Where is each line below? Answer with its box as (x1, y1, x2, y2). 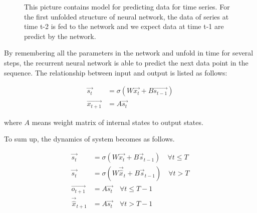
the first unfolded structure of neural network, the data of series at (24, 11, 229, 21)
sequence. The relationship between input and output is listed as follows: (4, 67, 227, 77)
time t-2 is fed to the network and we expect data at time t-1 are (24, 21, 224, 31)
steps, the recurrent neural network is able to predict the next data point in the (4, 57, 248, 67)
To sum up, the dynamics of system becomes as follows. (4, 133, 175, 144)
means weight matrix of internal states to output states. (32, 116, 203, 127)
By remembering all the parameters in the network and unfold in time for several (4, 47, 253, 58)
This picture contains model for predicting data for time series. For (24, 1, 230, 11)
